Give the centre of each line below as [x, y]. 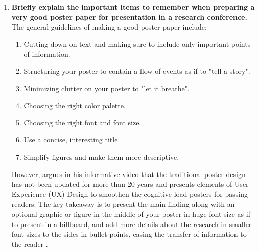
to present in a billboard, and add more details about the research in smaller [132, 224]
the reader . [30, 244]
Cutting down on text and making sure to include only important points [137, 44]
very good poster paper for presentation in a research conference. [129, 17]
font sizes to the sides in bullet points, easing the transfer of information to [129, 234]
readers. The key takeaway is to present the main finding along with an [123, 204]
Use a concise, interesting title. [72, 140]
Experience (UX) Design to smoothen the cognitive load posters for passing [129, 194]
